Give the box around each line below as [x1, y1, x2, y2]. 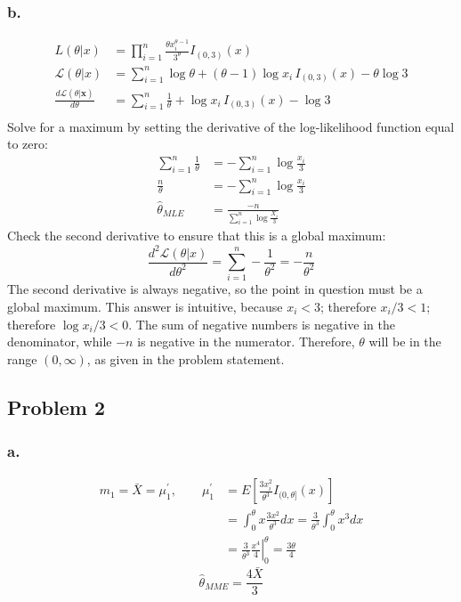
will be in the [368, 332, 441, 351]
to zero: [7, 134, 48, 153]
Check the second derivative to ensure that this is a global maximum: [7, 226, 386, 245]
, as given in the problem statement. [86, 349, 285, 368]
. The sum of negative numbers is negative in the [128, 314, 395, 333]
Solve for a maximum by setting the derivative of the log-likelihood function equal [7, 117, 455, 135]
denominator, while [7, 332, 112, 351]
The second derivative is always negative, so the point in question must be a [7, 280, 423, 298]
